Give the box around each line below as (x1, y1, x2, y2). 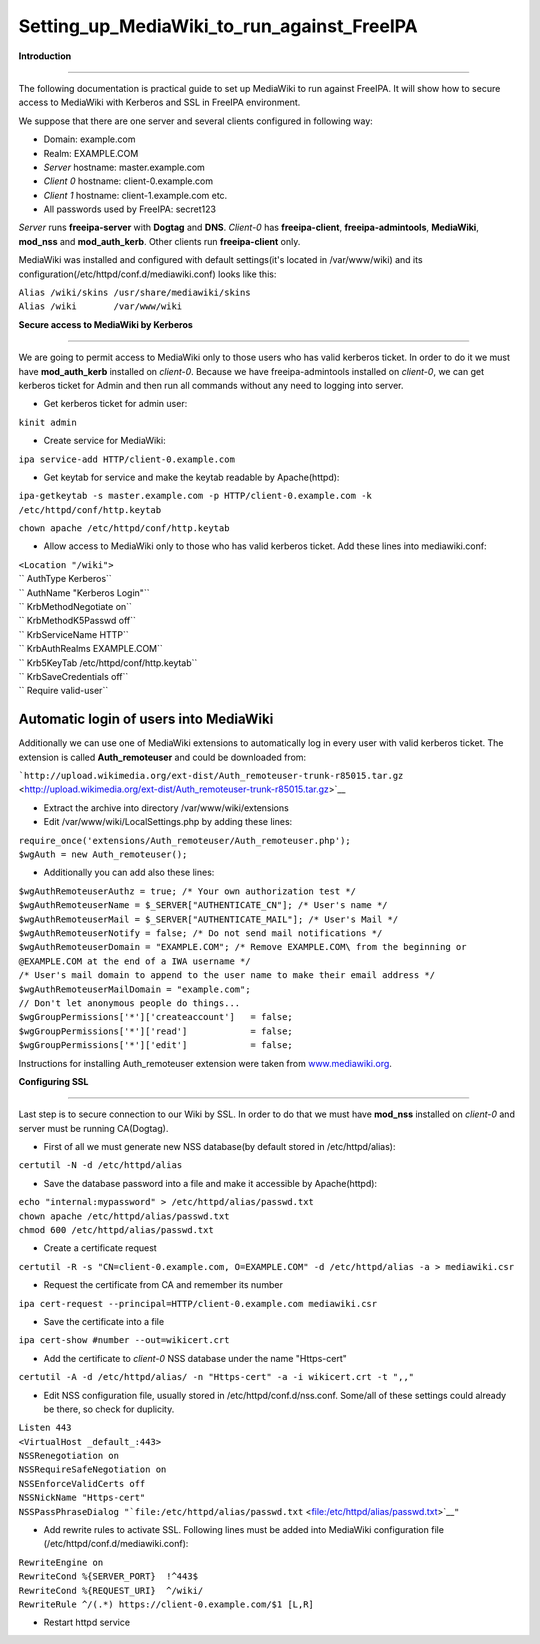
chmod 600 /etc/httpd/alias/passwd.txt (18, 1225, 214, 1236)
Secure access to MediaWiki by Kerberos (18, 318, 194, 330)
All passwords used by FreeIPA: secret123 (43, 203, 217, 215)
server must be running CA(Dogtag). (18, 1122, 169, 1134)
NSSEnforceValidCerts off (18, 1478, 146, 1489)
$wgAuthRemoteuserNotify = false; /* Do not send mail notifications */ (18, 927, 383, 939)
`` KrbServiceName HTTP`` (18, 628, 129, 640)
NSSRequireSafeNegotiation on (18, 1464, 167, 1475)
